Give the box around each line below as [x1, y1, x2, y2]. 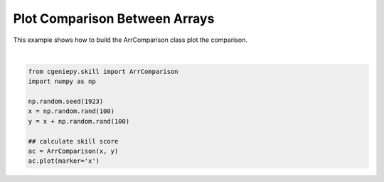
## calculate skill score [28, 137, 119, 145]
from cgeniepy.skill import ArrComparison [28, 68, 178, 75]
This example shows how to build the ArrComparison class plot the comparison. [13, 36, 248, 44]
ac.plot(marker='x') [28, 157, 100, 165]
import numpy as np [28, 77, 96, 85]
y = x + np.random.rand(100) [28, 117, 130, 125]
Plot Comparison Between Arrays [13, 11, 215, 26]
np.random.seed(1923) [28, 97, 104, 106]
